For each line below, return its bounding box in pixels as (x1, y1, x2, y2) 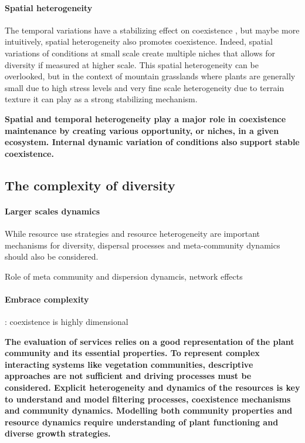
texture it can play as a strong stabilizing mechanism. (5, 93, 198, 105)
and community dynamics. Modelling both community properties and (5, 404, 293, 417)
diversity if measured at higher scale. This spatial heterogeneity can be (5, 58, 259, 71)
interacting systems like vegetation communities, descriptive (5, 358, 253, 370)
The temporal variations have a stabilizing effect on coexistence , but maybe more (5, 24, 300, 36)
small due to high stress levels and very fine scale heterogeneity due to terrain (5, 81, 284, 93)
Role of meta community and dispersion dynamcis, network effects (5, 270, 243, 282)
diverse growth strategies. (5, 427, 111, 439)
